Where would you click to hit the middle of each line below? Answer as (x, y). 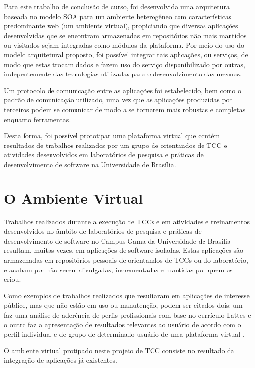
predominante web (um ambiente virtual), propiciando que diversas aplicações (121, 26)
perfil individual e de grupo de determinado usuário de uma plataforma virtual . (124, 334)
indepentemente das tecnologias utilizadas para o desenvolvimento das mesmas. (123, 74)
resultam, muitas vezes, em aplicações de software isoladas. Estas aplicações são (124, 250)
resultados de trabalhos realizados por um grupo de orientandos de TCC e (115, 145)
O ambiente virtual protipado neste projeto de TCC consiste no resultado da (119, 350)
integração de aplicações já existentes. (61, 360)
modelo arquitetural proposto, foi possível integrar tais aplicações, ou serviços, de (126, 54)
